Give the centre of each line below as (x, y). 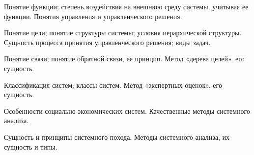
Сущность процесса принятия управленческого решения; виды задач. (107, 42)
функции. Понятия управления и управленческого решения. (93, 16)
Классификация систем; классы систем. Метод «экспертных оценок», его (113, 85)
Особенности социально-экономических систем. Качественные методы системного (127, 111)
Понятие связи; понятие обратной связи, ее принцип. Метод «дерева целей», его (124, 59)
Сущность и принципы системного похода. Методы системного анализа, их (117, 137)
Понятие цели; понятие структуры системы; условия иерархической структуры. (123, 33)
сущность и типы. (31, 146)
